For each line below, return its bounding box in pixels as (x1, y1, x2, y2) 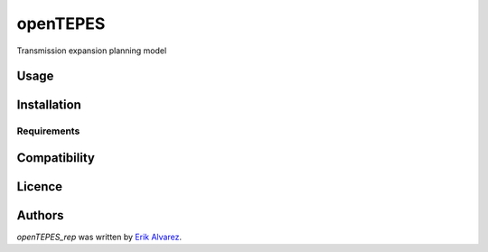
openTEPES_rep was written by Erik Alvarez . (16, 231, 183, 243)
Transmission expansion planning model (16, 45, 167, 56)
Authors (16, 208, 64, 223)
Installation (16, 98, 81, 113)
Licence (16, 179, 63, 194)
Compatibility (16, 150, 95, 165)
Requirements (16, 125, 80, 137)
